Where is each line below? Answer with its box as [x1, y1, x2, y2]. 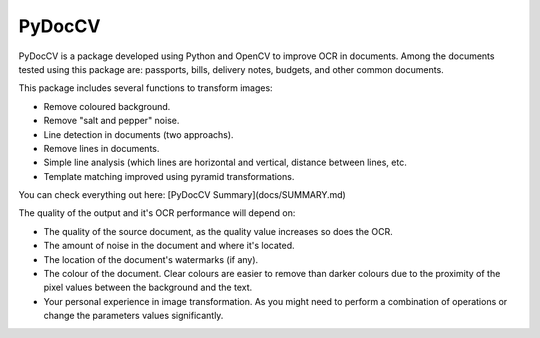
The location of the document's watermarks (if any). [43, 253, 259, 265]
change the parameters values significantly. [43, 310, 224, 322]
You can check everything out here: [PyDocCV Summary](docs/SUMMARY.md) [18, 189, 347, 201]
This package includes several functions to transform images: [18, 82, 274, 94]
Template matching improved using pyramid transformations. [43, 170, 295, 182]
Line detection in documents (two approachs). [43, 128, 234, 140]
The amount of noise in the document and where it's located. [43, 240, 295, 252]
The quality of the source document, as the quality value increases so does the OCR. [43, 225, 394, 237]
